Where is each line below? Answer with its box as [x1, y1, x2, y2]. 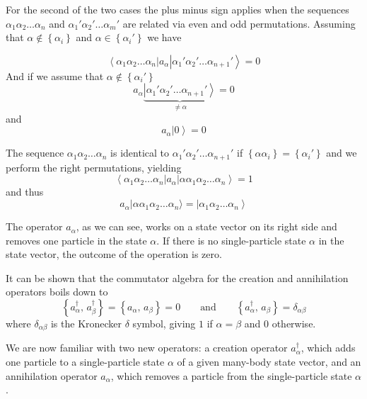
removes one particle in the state [6, 232, 147, 247]
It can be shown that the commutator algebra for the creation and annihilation [6, 270, 349, 285]
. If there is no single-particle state [156, 232, 306, 247]
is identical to [110, 145, 170, 160]
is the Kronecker [50, 316, 122, 331]
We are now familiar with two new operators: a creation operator [6, 340, 288, 355]
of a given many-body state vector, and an [177, 354, 361, 369]
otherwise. [272, 316, 316, 331]
